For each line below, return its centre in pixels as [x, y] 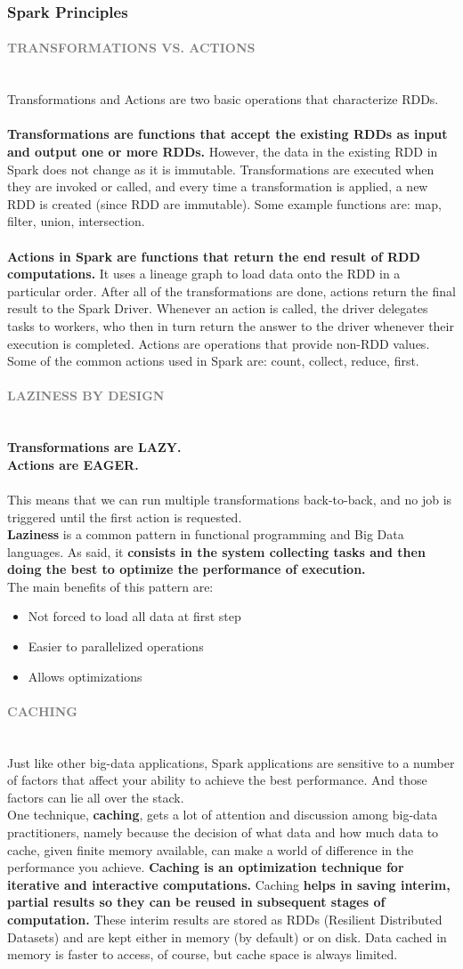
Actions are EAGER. [73, 464]
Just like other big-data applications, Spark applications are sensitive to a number [231, 762]
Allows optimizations [85, 676]
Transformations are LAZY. [94, 447]
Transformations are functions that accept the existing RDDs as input [227, 134]
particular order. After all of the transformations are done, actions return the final [231, 291]
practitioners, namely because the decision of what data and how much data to [223, 832]
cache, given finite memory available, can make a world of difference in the [211, 849]
